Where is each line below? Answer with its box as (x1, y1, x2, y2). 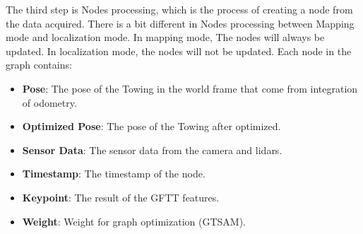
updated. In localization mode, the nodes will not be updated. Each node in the (6, 43, 352, 58)
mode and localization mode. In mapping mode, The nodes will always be (6, 30, 325, 45)
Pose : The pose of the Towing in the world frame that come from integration (22, 81, 358, 95)
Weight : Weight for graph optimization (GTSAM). (22, 213, 246, 228)
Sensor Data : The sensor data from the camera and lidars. (22, 142, 282, 157)
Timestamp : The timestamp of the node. (22, 166, 206, 181)
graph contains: (6, 57, 72, 72)
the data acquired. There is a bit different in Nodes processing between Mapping (6, 16, 355, 30)
